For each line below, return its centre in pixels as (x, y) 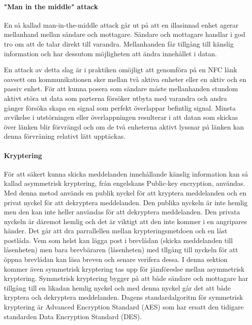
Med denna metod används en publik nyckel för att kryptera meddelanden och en (125, 192)
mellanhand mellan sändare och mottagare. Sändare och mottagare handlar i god (125, 34)
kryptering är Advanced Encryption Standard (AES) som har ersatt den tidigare (124, 307)
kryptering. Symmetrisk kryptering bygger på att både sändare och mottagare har (126, 278)
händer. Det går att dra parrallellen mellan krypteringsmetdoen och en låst (116, 231)
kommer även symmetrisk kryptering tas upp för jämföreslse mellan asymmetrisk (124, 268)
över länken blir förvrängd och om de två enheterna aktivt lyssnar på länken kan (124, 126)
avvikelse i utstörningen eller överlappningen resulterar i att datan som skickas (121, 117)
